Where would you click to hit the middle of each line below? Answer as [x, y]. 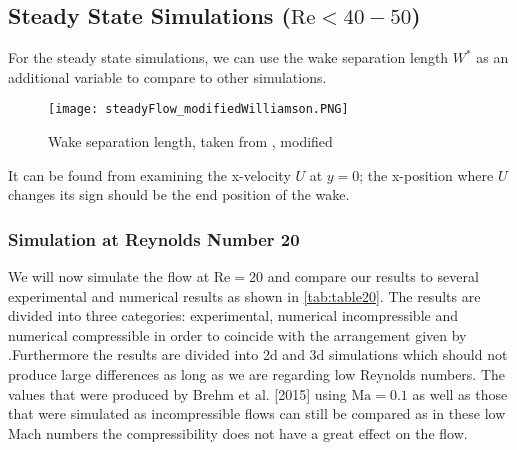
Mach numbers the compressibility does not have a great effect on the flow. [238, 432]
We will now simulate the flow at [109, 276]
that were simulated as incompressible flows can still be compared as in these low [257, 413]
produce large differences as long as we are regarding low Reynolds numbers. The [257, 374]
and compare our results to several [373, 276]
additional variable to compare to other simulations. [167, 76]
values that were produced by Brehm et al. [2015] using [177, 393]
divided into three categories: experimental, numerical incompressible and [233, 315]
